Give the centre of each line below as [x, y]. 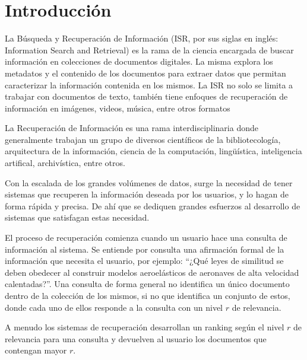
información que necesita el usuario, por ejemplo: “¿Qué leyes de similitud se [144, 261]
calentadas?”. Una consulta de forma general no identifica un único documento [147, 284]
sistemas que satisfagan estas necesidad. [77, 217]
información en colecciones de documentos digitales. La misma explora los [139, 61]
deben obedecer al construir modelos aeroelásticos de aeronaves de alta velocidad [152, 272]
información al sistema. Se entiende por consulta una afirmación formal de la [145, 249]
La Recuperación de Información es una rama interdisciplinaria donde [132, 128]
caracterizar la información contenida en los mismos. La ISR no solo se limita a [149, 85]
